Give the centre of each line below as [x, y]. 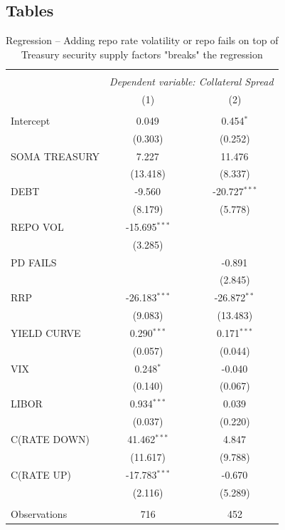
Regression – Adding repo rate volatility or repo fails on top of [142, 40]
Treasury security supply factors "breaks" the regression [142, 54]
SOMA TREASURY [55, 156]
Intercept [31, 120]
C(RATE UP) [41, 474]
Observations [39, 513]
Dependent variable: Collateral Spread [192, 81]
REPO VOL [37, 226]
